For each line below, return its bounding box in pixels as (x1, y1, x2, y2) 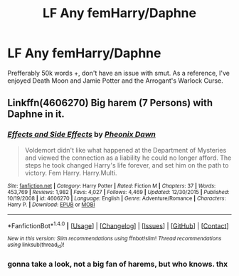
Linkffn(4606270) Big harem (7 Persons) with (7, 97, 213, 109)
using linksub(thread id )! (7, 241, 65, 250)
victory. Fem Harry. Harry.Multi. (24, 168, 117, 177)
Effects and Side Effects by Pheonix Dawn (7, 130, 156, 140)
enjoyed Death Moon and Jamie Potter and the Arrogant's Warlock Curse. (7, 76, 224, 85)
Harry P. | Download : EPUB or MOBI (7, 201, 95, 208)
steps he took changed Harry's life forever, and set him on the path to (24, 160, 229, 169)
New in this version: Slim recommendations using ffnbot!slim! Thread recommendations (7, 235, 222, 242)
